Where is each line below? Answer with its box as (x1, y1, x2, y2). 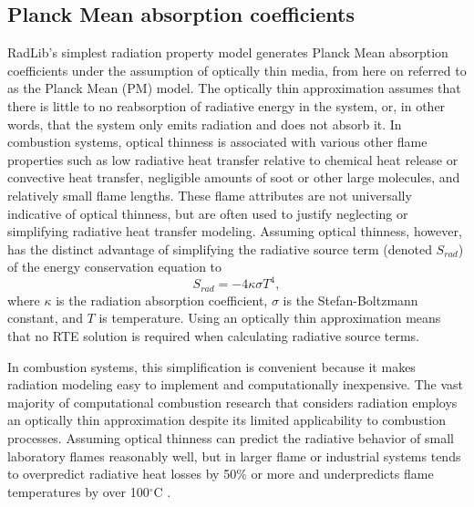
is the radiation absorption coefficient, (56, 290, 268, 309)
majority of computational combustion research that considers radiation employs (7, 392, 458, 411)
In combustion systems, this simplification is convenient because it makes (7, 357, 416, 376)
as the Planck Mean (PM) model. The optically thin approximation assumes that (7, 78, 461, 98)
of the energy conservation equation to (7, 257, 222, 276)
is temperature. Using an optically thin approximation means (98, 308, 441, 327)
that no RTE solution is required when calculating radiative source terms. (7, 326, 420, 346)
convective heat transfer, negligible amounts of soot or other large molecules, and (7, 168, 460, 187)
